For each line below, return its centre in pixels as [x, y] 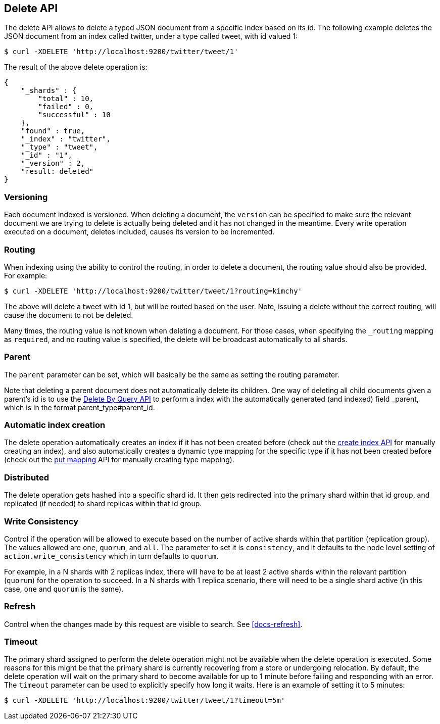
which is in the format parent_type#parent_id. [80, 407]
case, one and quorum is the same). [64, 589]
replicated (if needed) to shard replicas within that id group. [103, 504]
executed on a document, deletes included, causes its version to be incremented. [139, 232]
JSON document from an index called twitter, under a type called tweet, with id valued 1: [151, 36]
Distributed [27, 477]
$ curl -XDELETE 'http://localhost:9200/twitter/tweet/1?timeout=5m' [145, 701]
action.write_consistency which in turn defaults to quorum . [111, 556]
